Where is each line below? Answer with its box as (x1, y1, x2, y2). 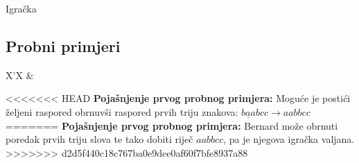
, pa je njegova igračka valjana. (223, 132, 355, 146)
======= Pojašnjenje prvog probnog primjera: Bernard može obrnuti (6, 118, 338, 132)
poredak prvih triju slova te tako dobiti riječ (6, 132, 193, 146)
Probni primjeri (6, 35, 121, 56)
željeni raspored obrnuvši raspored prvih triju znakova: (6, 104, 238, 119)
